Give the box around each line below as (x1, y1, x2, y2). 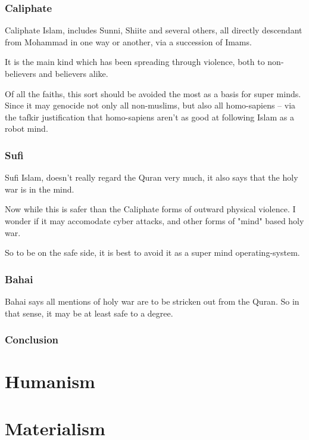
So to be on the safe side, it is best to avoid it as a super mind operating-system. (5, 246, 300, 259)
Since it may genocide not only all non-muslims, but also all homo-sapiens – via (5, 99, 296, 111)
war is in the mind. (5, 182, 74, 195)
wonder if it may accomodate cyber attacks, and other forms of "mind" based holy (5, 214, 304, 227)
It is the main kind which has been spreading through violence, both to (5, 55, 265, 68)
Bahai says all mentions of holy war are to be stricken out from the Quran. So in (5, 295, 299, 307)
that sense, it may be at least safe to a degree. (5, 306, 173, 319)
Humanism (5, 369, 95, 393)
